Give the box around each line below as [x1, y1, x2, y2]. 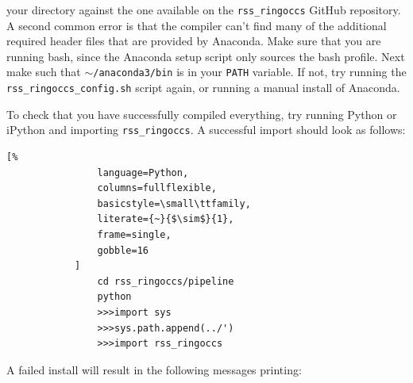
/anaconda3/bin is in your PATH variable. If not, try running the [93, 63, 407, 80]
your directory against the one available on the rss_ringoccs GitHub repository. [6, 2, 401, 17]
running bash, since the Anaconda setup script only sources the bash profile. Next [6, 48, 405, 64]
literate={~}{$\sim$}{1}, [97, 213, 234, 225]
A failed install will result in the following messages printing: [6, 361, 302, 377]
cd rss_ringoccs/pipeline [97, 275, 234, 287]
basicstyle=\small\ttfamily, [97, 197, 251, 209]
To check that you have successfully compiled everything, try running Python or [6, 105, 397, 122]
